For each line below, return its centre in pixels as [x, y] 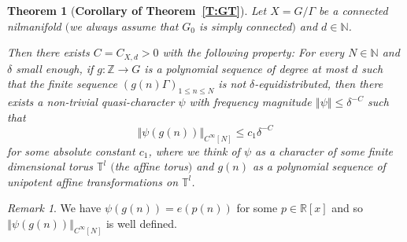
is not [232, 84]
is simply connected [246, 26]
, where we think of [194, 150]
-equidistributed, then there [319, 84]
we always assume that [124, 26]
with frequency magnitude [250, 102]
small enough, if [55, 68]
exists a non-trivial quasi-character [91, 102]
